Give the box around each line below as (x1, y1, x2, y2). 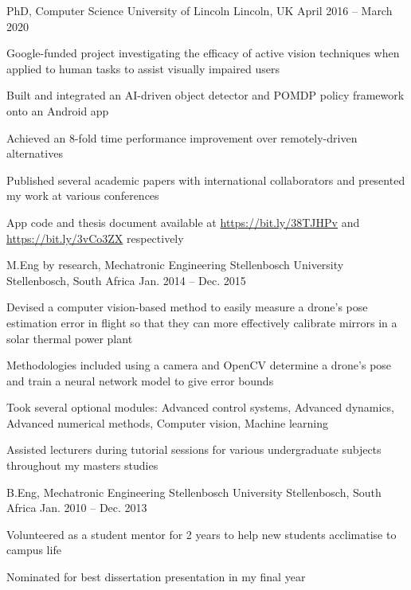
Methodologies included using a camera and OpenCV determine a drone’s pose (6, 357, 392, 373)
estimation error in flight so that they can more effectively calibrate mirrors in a (6, 314, 397, 330)
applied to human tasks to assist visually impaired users (6, 60, 280, 76)
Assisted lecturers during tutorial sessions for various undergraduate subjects (6, 441, 382, 458)
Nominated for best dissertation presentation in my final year (6, 569, 306, 585)
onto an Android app (6, 102, 109, 119)
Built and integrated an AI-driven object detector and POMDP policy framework (6, 87, 405, 104)
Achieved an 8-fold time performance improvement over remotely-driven (6, 129, 358, 146)
